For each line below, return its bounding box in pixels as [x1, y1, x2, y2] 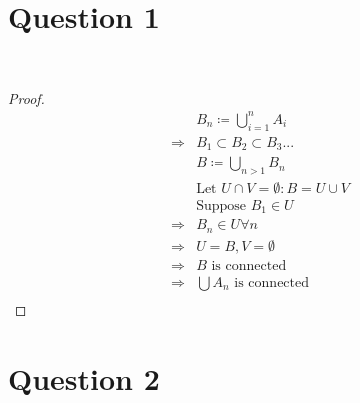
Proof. [8, 87, 45, 108]
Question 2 [8, 357, 160, 398]
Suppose [196, 199, 247, 213]
